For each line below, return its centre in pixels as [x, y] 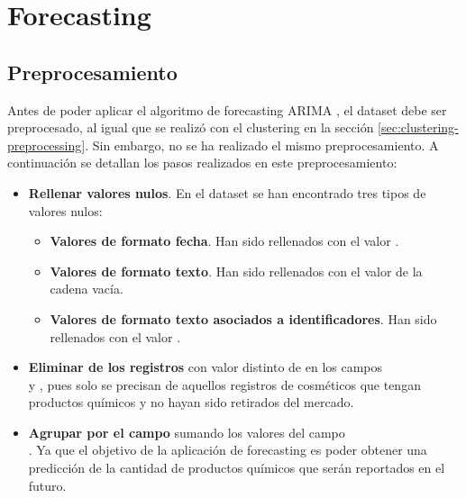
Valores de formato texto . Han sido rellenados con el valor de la [236, 271]
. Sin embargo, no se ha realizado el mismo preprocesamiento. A [262, 145]
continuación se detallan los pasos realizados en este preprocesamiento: [202, 163]
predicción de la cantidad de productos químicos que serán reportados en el [237, 468]
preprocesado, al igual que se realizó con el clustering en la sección [191, 127]
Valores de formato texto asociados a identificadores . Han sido [243, 318]
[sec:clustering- [418, 127]
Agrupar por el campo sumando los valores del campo [187, 432]
